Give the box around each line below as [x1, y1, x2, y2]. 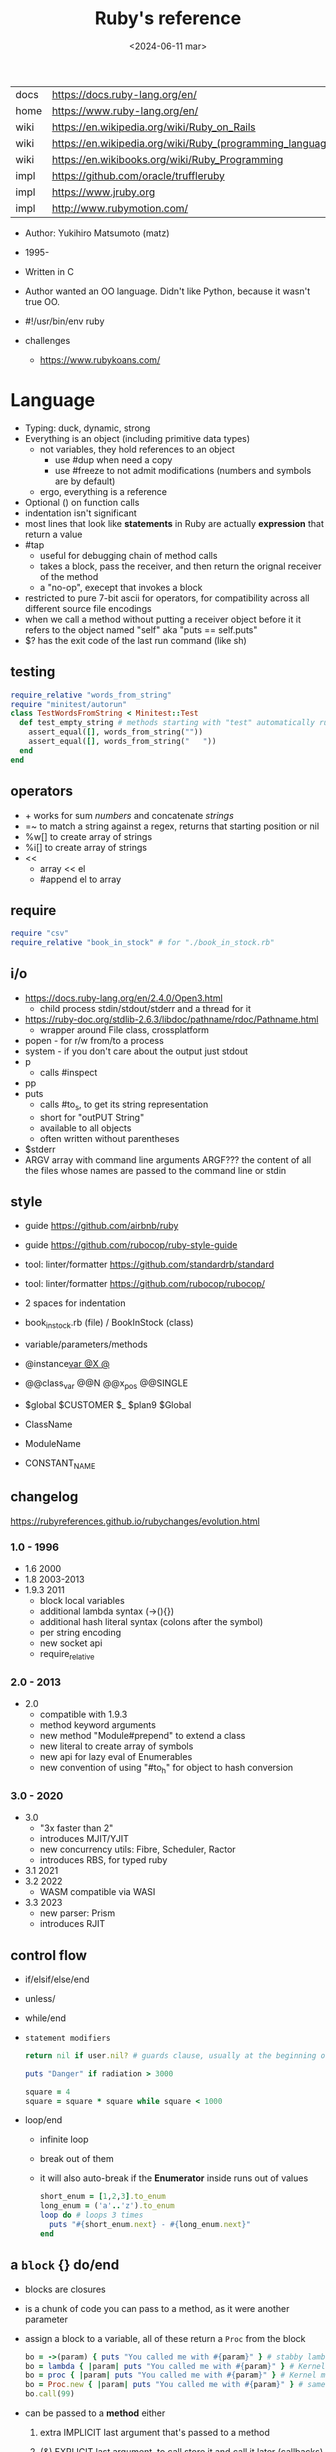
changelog [10, 1488, 79, 1506]
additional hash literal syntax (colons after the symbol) [39, 1615, 264, 1627]
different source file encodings [24, 602, 152, 614]
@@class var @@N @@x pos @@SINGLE [24, 1377, 188, 1392]
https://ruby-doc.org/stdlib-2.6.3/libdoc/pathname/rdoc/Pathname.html [24, 1013, 319, 1025]
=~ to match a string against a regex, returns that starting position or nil [24, 820, 320, 832]
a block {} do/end [10, 2257, 120, 2274]
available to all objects [39, 1122, 132, 1134]
